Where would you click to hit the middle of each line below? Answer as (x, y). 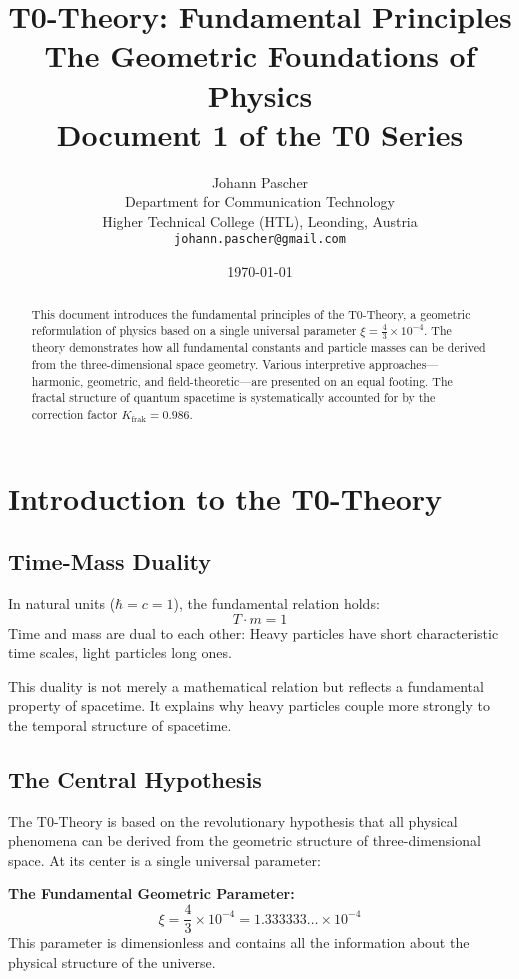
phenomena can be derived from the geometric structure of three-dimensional (244, 840)
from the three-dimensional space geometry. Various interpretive (198, 363)
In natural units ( (62, 602)
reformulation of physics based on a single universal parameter (194, 330)
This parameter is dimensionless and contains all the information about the (239, 942)
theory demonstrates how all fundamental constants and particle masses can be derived (258, 347)
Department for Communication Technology (260, 201)
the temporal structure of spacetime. (120, 724)
